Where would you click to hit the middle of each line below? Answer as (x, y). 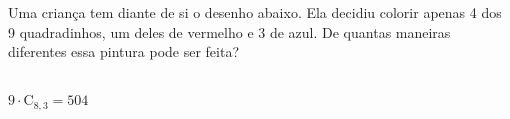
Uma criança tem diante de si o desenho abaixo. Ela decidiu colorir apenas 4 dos (255, 12)
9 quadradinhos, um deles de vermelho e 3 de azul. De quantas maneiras (229, 31)
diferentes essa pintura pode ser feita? (124, 51)
